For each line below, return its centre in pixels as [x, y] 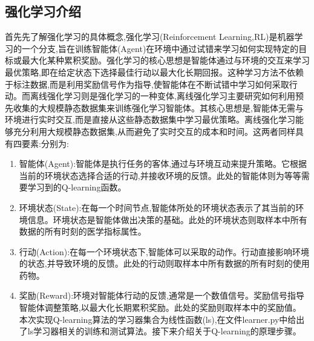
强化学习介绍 [43, 11]
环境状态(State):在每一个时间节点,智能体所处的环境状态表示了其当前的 [157, 207]
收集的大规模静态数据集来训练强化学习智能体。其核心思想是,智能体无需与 [158, 107]
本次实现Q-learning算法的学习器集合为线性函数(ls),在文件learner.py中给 [158, 319]
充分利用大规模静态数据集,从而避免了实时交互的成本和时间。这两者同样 [154, 131]
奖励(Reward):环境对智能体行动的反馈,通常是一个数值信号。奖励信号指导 [162, 295]
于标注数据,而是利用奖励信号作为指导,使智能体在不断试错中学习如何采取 [147, 84]
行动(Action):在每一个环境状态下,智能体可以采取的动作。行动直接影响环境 [164, 251]
